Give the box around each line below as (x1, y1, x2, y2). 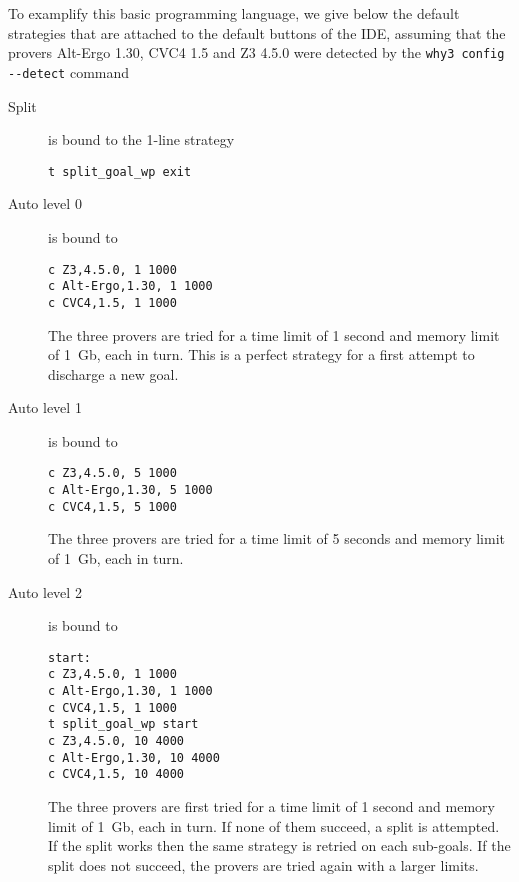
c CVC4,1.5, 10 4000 (48, 767, 185, 782)
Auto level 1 (8, 397, 82, 418)
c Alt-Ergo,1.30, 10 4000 (48, 750, 220, 765)
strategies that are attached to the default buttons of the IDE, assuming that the (8, 22, 506, 43)
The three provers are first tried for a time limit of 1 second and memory (48, 796, 495, 817)
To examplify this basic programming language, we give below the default (8, 3, 460, 23)
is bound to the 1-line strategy (48, 129, 235, 150)
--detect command (8, 61, 130, 82)
